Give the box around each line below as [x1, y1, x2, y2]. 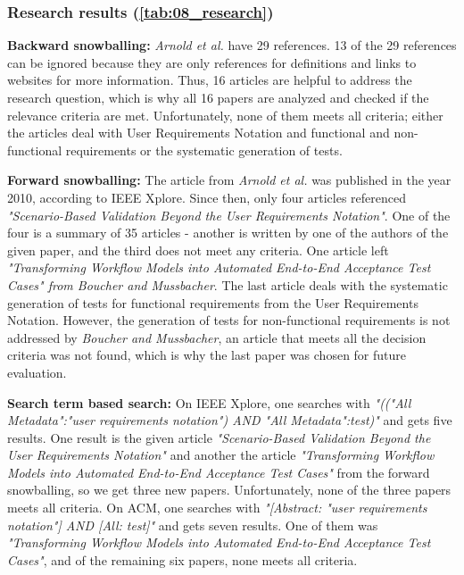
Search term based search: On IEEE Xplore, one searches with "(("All [7, 393, 411, 412]
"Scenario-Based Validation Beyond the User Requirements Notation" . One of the [7, 205, 451, 224]
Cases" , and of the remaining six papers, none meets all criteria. [7, 550, 358, 569]
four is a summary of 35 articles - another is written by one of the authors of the [7, 223, 449, 242]
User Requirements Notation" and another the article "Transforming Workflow [7, 446, 435, 464]
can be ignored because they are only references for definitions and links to [7, 53, 417, 71]
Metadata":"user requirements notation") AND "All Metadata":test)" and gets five [7, 411, 452, 429]
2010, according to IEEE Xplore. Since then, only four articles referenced [7, 187, 406, 206]
